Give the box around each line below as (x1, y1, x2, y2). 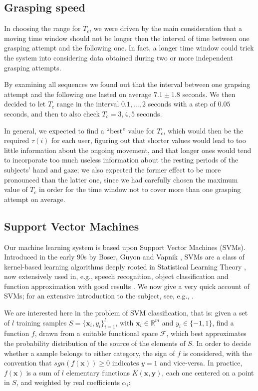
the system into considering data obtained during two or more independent (4, 52, 234, 62)
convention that (4, 357, 52, 368)
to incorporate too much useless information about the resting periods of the (4, 154, 239, 165)
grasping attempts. (4, 62, 61, 72)
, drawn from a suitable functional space (34, 328, 158, 338)
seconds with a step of (148, 98, 216, 109)
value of (4, 184, 28, 194)
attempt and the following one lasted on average (4, 88, 152, 99)
